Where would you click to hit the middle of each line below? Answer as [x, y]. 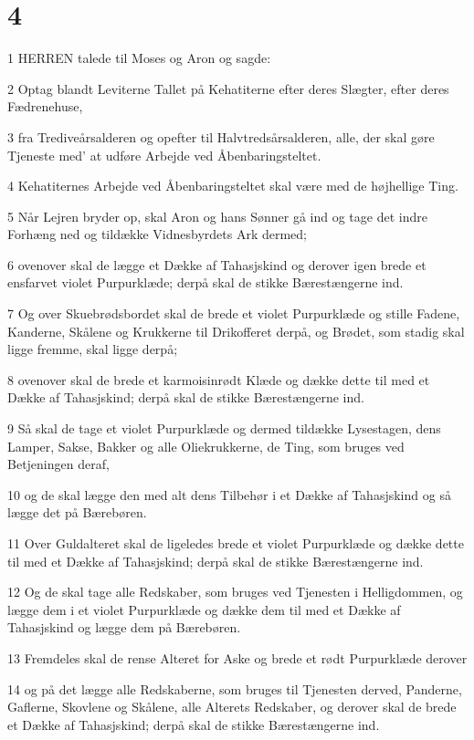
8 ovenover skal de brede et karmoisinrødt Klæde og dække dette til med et [219, 379]
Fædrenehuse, [45, 106]
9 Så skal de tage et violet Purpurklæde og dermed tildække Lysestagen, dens [224, 428]
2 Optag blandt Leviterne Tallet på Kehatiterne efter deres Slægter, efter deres [228, 88]
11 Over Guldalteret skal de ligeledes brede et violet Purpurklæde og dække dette [236, 543]
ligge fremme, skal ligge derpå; [93, 349]
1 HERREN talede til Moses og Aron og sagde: [139, 58]
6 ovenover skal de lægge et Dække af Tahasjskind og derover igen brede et [217, 264]
